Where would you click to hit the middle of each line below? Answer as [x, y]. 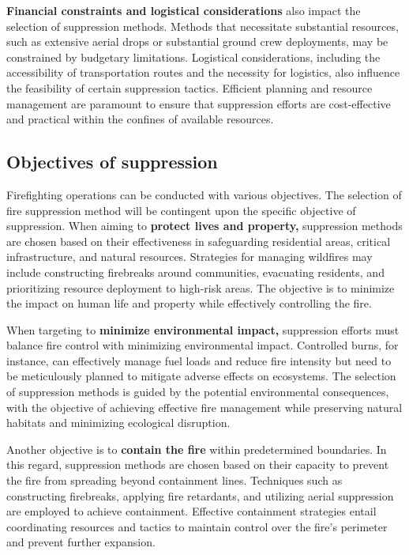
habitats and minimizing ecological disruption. [118, 423]
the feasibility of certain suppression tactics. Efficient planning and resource [189, 87]
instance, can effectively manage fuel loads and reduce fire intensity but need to [199, 360]
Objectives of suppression [112, 162]
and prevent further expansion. [81, 542]
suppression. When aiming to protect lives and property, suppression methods [204, 226]
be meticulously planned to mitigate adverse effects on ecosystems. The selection [201, 376]
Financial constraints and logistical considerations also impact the [184, 10]
